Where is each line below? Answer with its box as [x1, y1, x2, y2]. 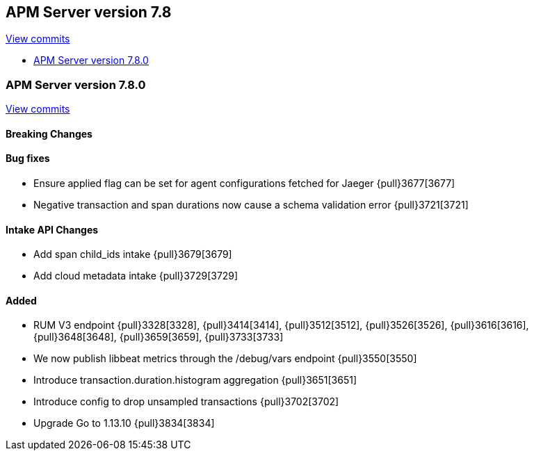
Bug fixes [6, 152, 50, 165]
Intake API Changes [6, 223, 99, 236]
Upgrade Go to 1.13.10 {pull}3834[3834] [33, 417, 215, 430]
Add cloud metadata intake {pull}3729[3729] [33, 270, 238, 282]
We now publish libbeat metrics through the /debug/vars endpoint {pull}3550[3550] [33, 352, 417, 365]
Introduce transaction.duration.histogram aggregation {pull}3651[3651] [33, 374, 357, 386]
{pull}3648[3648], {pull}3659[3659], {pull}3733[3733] [33, 331, 284, 343]
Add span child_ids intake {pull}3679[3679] [33, 248, 232, 261]
